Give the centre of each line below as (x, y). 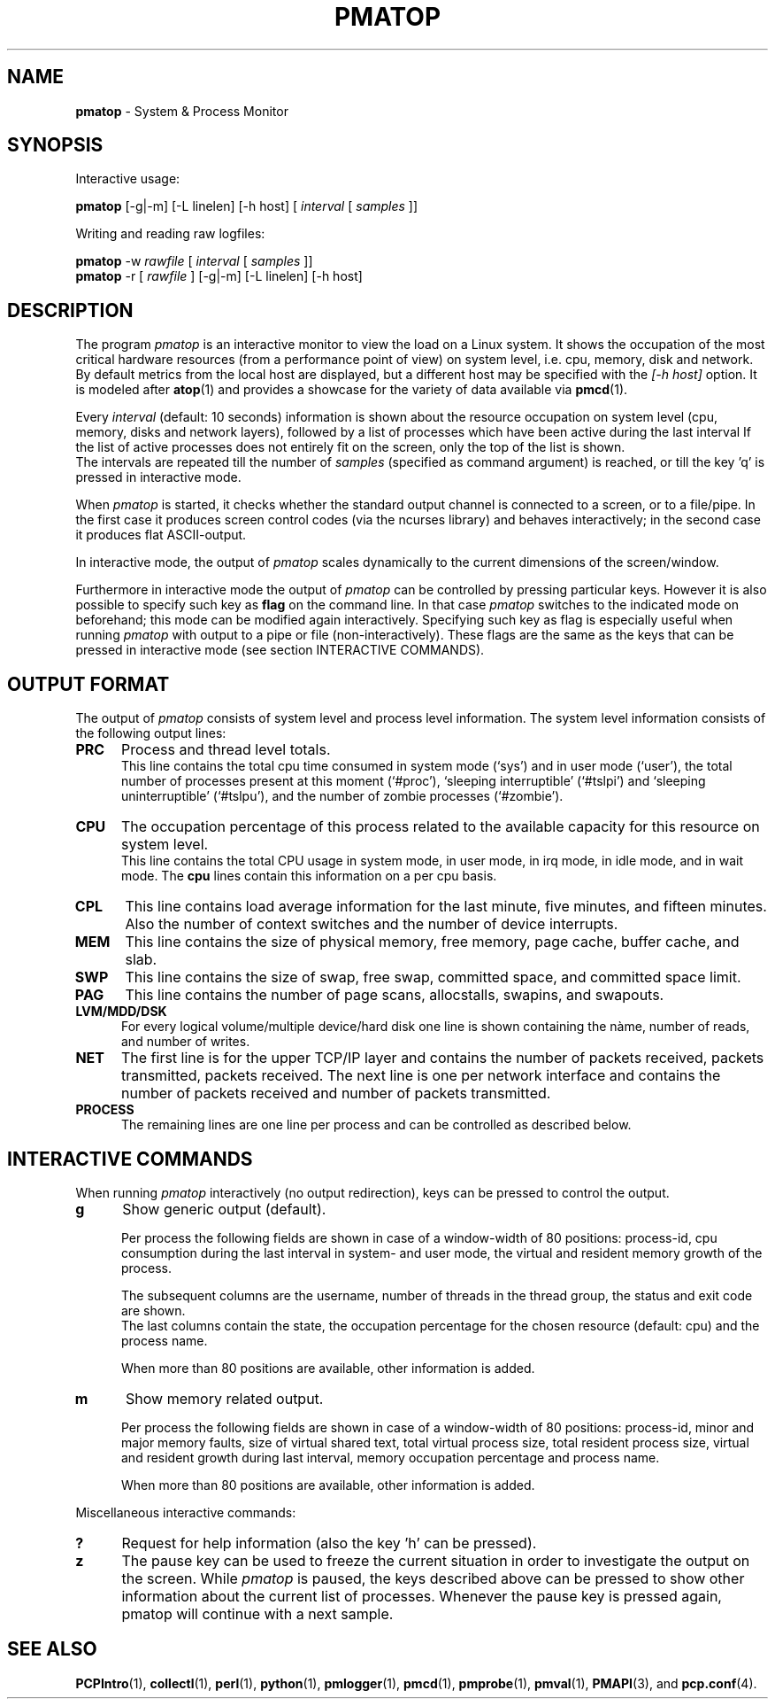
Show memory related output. (225, 1398)
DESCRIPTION (70, 310)
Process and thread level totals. (226, 750)
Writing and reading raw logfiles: (170, 234)
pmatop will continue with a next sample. (257, 1613)
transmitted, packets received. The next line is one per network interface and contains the (421, 1076)
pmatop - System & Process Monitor (182, 111)
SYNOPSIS (55, 145)
